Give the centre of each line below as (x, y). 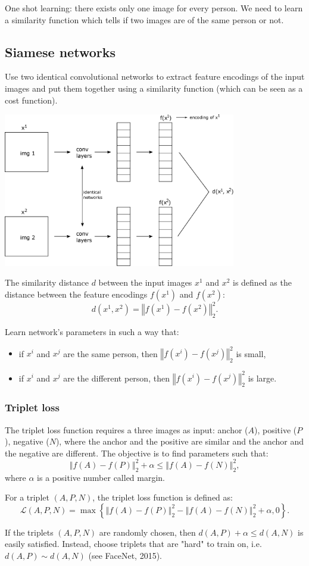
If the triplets (29, 532)
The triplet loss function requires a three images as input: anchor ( (127, 429)
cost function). (31, 100)
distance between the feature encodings (76, 294)
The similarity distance (47, 282)
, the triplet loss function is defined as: (163, 497)
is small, (251, 353)
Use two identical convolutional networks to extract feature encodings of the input (155, 76)
